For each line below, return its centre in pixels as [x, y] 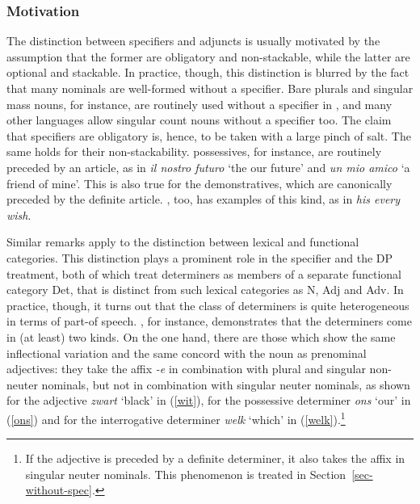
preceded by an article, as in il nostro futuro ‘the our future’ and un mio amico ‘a [208, 167]
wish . [19, 214]
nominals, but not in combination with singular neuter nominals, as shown [226, 384]
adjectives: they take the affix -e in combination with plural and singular [186, 369]
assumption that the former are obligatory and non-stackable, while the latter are [208, 56]
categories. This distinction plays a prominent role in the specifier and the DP [200, 257]
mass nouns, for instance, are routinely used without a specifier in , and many [199, 104]
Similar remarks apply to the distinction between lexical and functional [183, 242]
